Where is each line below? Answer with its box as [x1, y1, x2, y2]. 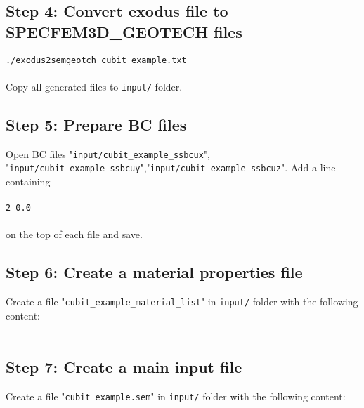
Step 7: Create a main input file [6, 356, 242, 378]
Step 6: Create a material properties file [6, 261, 303, 283]
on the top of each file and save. [6, 227, 143, 242]
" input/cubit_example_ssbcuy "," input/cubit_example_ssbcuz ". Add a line [6, 160, 336, 175]
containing [6, 174, 51, 189]
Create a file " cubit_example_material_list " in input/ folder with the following [6, 294, 358, 309]
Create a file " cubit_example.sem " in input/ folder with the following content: [6, 389, 346, 404]
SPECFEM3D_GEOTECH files [6, 20, 242, 42]
